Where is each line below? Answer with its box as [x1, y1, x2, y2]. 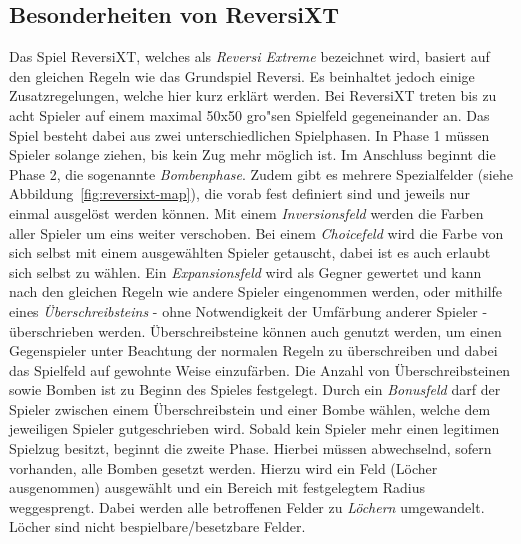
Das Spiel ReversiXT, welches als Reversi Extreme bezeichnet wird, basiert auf [9, 46, 490, 67]
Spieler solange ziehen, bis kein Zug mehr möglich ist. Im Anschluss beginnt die [9, 144, 496, 165]
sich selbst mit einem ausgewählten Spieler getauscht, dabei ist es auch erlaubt [9, 242, 491, 263]
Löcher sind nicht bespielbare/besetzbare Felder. [9, 516, 306, 537]
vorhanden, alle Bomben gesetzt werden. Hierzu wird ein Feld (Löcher [9, 457, 438, 478]
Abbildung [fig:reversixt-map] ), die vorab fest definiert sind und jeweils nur [9, 183, 471, 204]
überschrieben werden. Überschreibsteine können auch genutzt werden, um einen [9, 320, 502, 341]
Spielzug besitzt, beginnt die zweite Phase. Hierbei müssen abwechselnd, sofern [9, 438, 492, 459]
